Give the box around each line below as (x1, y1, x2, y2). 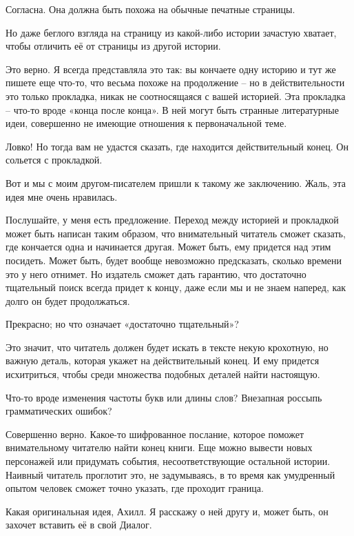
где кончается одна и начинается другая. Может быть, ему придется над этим (6, 239, 331, 254)
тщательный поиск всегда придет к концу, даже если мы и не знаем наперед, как (6, 280, 346, 295)
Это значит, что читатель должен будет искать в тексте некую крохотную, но (6, 339, 329, 354)
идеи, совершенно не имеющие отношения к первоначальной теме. (6, 116, 287, 130)
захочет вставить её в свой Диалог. (6, 517, 152, 532)
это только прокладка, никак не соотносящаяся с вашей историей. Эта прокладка (6, 88, 346, 103)
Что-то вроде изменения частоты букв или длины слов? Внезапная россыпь (6, 390, 322, 404)
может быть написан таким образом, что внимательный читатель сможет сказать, (6, 226, 346, 240)
